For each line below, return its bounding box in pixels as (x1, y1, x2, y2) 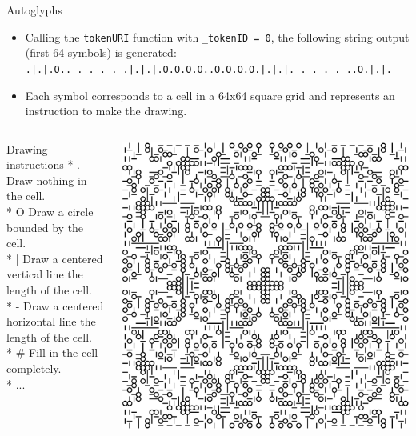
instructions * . (6, 156, 80, 173)
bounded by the (6, 218, 84, 235)
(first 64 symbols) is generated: (25, 44, 177, 61)
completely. (6, 360, 62, 376)
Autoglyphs (6, 2, 62, 18)
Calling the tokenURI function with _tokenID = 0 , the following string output (25, 28, 410, 45)
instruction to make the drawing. (25, 102, 187, 119)
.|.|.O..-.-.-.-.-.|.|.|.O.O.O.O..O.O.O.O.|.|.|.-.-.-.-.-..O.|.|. (25, 63, 392, 75)
